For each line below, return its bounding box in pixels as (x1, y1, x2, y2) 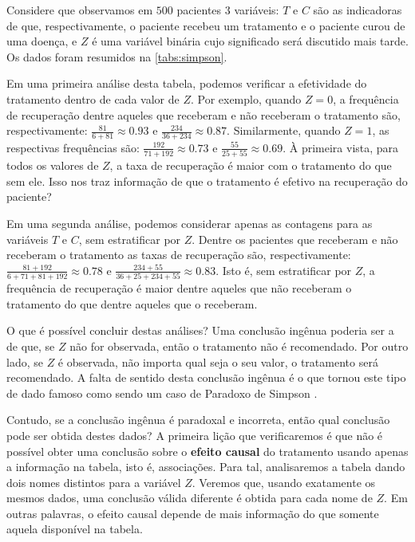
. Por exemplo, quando (190, 90, 302, 107)
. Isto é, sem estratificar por (215, 261, 352, 278)
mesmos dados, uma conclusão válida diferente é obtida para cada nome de (6, 489, 373, 506)
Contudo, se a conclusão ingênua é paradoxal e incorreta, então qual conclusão (6, 411, 390, 428)
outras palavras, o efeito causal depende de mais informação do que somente (6, 505, 379, 521)
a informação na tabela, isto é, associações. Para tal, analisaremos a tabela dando (6, 458, 405, 475)
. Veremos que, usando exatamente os (192, 473, 376, 490)
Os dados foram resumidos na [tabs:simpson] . (6, 48, 227, 65)
